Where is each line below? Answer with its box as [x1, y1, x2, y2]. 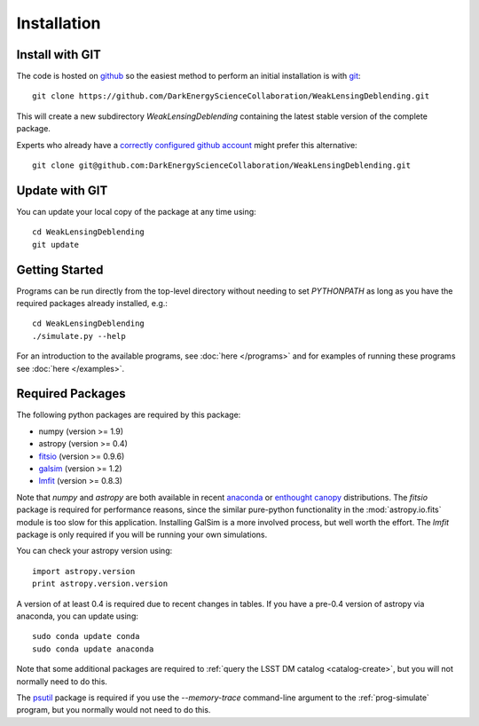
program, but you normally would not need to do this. [16, 705, 211, 715]
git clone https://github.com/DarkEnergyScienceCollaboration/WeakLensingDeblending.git [32, 91, 430, 101]
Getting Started [16, 262, 104, 277]
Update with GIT [16, 183, 108, 198]
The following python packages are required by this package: [16, 409, 241, 421]
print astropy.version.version [32, 579, 169, 589]
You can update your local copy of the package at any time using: [16, 206, 256, 217]
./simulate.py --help [32, 331, 126, 341]
